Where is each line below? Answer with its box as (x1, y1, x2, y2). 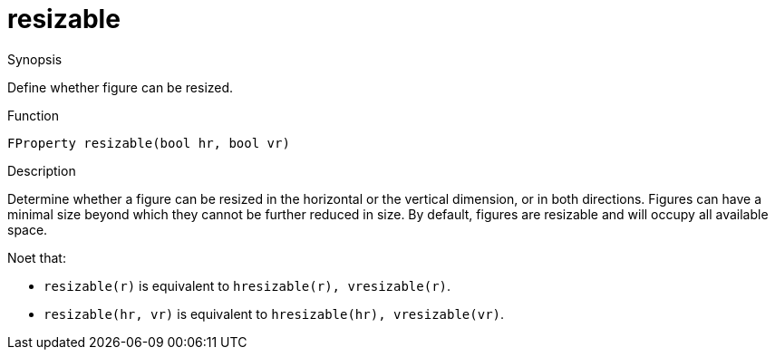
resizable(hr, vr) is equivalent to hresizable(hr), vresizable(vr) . (44, 305, 505, 322)
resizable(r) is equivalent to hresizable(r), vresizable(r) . (44, 277, 451, 294)
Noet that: (7, 249, 66, 265)
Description (7, 162, 76, 178)
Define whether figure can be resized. (7, 79, 234, 95)
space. (7, 221, 48, 237)
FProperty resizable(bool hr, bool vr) (7, 135, 290, 150)
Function (7, 107, 59, 123)
